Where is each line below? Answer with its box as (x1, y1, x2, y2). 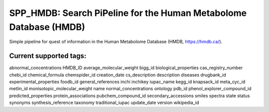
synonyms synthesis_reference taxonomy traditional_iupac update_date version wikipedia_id (9, 100, 199, 106)
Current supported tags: (9, 52, 87, 60)
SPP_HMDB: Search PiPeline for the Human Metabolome (9, 7, 247, 18)
